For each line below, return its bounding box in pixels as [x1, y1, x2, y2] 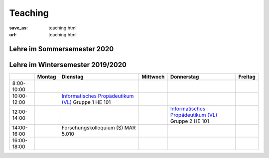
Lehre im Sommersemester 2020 [9, 45, 114, 53]
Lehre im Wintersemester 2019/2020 [9, 60, 127, 69]
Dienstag [61, 73, 84, 80]
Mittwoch [141, 73, 165, 80]
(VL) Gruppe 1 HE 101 [61, 98, 111, 105]
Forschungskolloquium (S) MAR [61, 124, 136, 131]
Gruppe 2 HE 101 [170, 117, 209, 124]
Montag [37, 73, 56, 80]
